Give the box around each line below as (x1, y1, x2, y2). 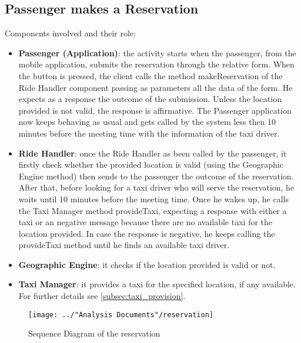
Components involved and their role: (5, 27, 136, 39)
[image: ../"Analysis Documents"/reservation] (28, 310, 213, 319)
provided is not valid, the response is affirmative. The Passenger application (18, 104, 292, 116)
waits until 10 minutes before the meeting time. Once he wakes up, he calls (18, 192, 289, 205)
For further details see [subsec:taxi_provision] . (18, 290, 186, 302)
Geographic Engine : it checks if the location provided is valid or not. (18, 258, 276, 270)
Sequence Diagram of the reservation (28, 327, 160, 339)
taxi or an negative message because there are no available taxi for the (18, 216, 273, 228)
